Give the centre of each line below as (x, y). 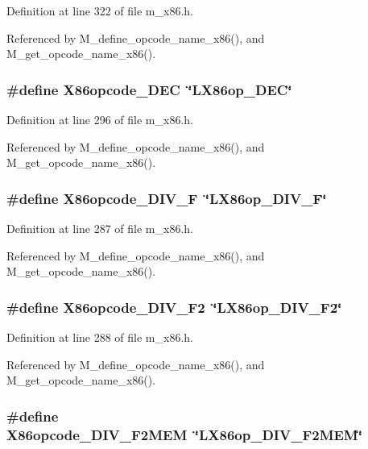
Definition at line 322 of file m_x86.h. (100, 10)
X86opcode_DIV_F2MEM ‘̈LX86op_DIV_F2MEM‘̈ (184, 434)
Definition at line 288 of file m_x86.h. (100, 337)
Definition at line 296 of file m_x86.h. (100, 119)
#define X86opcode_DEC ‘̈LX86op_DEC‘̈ (149, 89)
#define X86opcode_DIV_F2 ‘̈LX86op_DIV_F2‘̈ (174, 307)
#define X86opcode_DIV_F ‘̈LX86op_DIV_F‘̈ (167, 198)
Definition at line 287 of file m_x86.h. (100, 228)
